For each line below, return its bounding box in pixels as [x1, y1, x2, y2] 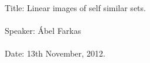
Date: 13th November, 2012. [5, 47, 105, 60]
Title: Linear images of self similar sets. [5, 2, 146, 13]
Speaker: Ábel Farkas [5, 24, 81, 37]
